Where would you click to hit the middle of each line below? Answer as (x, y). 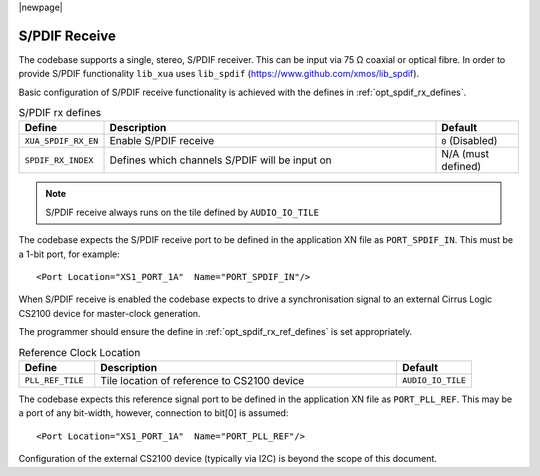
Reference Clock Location (79, 352)
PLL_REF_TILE (54, 380)
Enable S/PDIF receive (162, 141)
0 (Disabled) (469, 141)
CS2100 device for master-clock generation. (109, 313)
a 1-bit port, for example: (69, 254)
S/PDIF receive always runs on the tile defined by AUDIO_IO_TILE (182, 212)
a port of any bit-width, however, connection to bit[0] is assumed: (153, 413)
